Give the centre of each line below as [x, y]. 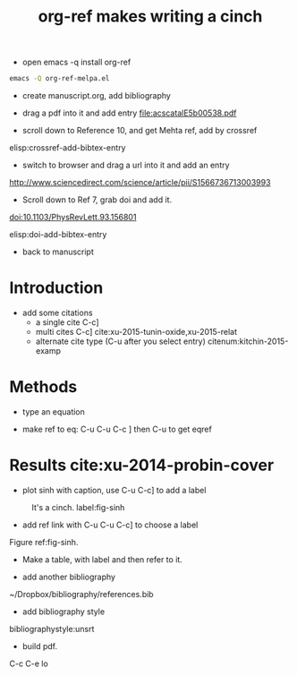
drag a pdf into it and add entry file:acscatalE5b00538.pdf [129, 113]
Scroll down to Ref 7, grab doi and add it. [97, 200]
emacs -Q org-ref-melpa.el [59, 79]
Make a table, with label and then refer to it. [102, 559]
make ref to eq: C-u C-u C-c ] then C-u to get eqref [117, 429]
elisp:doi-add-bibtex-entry [58, 235]
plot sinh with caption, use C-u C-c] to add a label [114, 490]
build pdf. [40, 646]
